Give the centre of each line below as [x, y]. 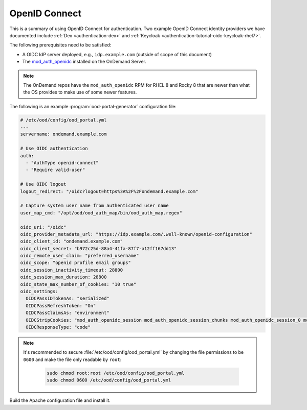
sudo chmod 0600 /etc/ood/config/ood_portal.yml [109, 380]
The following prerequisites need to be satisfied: [60, 45]
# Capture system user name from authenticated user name [94, 206]
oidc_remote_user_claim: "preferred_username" [80, 256]
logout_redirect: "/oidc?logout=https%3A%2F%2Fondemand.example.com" [109, 191]
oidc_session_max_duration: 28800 [63, 277]
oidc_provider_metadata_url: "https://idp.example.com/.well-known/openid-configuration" [136, 234]
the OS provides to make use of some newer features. [80, 92]
